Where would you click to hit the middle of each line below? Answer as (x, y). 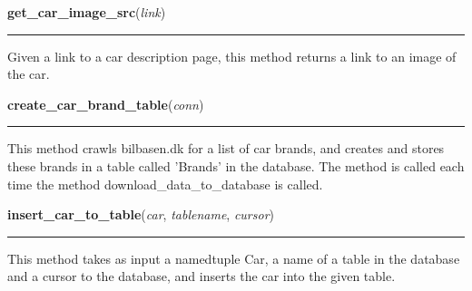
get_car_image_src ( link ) (87, 12)
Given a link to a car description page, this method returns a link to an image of (232, 56)
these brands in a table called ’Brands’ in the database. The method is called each (236, 165)
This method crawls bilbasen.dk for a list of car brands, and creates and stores (226, 148)
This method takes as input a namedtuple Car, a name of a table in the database (234, 258)
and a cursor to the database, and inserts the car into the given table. (202, 276)
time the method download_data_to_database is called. (165, 184)
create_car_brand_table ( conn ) (106, 104)
